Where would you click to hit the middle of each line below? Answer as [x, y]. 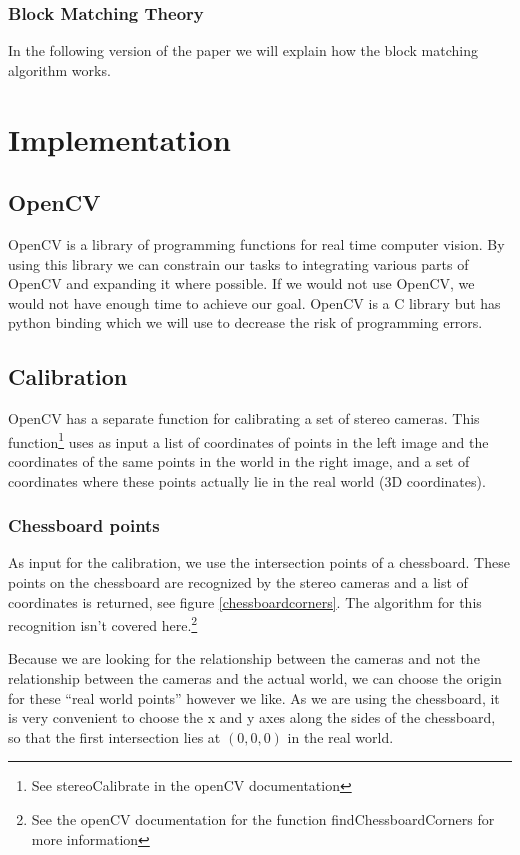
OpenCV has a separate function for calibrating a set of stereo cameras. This [244, 418]
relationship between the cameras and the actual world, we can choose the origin [255, 678]
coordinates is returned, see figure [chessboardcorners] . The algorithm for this [245, 601]
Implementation [119, 138]
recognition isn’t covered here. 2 [103, 623]
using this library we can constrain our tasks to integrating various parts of [238, 263]
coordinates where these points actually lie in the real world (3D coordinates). [247, 480]
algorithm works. [59, 69]
